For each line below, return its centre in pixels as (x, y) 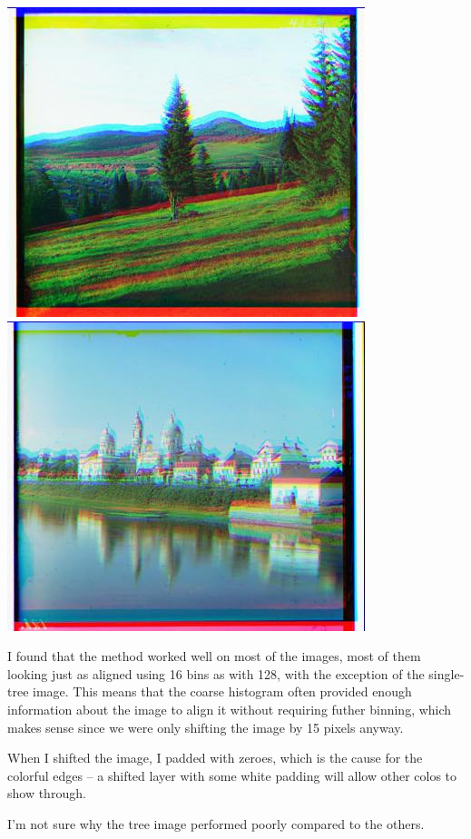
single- (446, 673)
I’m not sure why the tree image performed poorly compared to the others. (216, 823)
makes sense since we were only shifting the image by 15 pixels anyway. (206, 727)
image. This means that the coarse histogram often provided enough (222, 691)
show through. (47, 793)
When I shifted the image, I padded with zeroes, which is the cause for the (215, 758)
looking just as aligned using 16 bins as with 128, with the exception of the (216, 673)
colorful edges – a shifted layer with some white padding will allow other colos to (232, 775)
